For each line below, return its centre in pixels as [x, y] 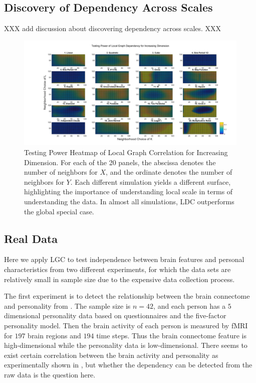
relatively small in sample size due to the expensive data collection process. [119, 279]
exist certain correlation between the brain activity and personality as [111, 355]
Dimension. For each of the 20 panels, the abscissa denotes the [120, 162]
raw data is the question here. [50, 374]
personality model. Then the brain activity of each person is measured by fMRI [126, 325]
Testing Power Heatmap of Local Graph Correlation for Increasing [126, 152]
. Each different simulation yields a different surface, [151, 181]
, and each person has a [190, 305]
